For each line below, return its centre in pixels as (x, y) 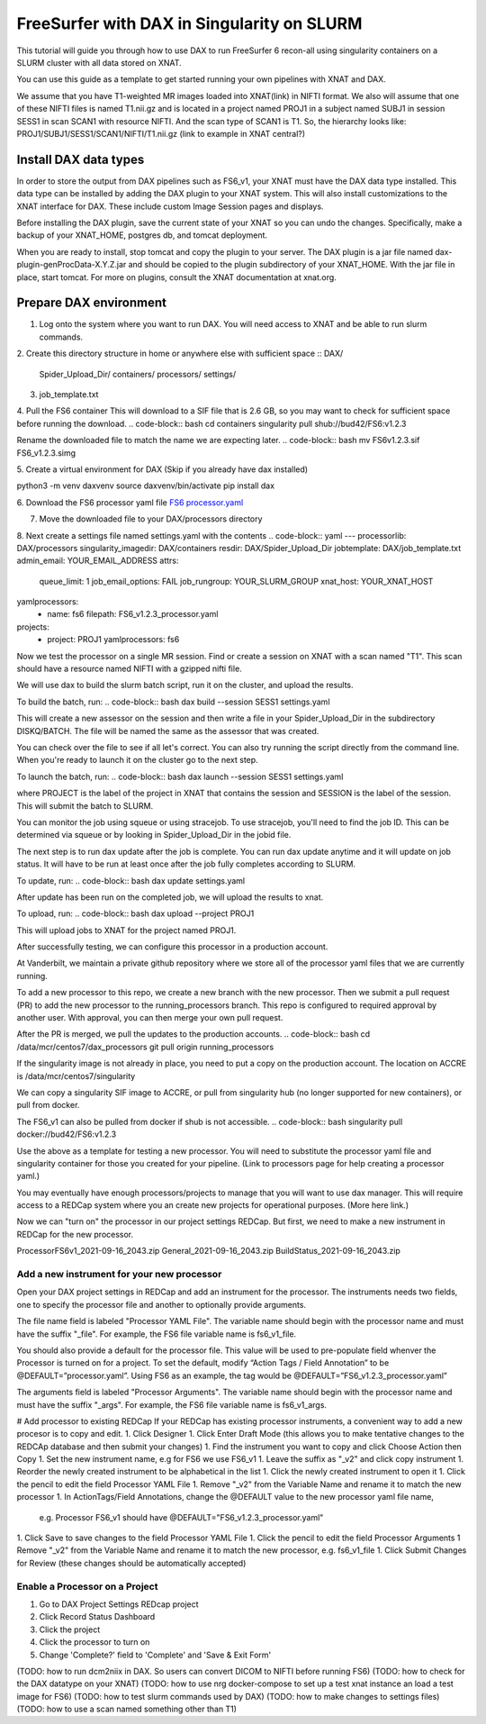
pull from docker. (48, 1105)
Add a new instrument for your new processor (119, 1275)
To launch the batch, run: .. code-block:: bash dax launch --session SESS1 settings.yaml (180, 776)
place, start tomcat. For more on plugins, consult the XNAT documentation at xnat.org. (176, 277)
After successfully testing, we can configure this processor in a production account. (172, 947)
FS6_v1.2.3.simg (46, 453)
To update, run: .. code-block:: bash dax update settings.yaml (131, 880)
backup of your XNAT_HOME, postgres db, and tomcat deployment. (142, 235)
